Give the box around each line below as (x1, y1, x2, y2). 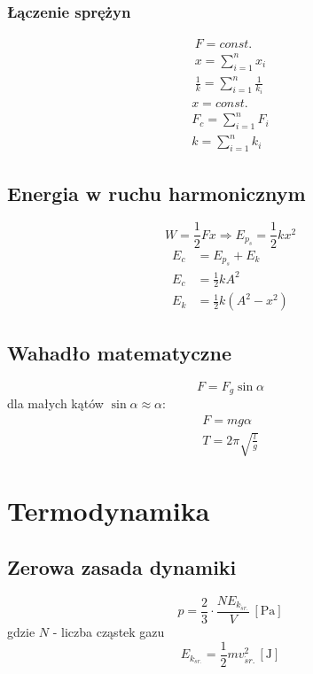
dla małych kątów (7, 394, 104, 413)
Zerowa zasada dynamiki (7, 554, 237, 580)
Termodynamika (7, 492, 210, 529)
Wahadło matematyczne (7, 338, 232, 366)
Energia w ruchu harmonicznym (7, 179, 306, 206)
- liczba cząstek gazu (52, 623, 165, 641)
